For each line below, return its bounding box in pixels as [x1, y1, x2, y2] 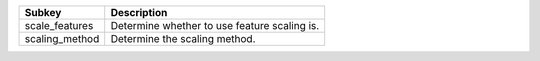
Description [110, 6, 168, 19]
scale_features [24, 19, 94, 32]
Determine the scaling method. [110, 32, 256, 45]
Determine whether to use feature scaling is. [110, 19, 320, 32]
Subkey [24, 6, 62, 19]
